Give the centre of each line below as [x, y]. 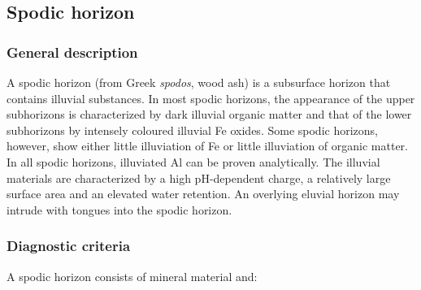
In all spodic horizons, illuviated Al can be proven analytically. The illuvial [193, 161]
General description [72, 52]
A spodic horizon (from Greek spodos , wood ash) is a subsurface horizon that [199, 82]
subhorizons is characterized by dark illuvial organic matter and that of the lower [209, 114]
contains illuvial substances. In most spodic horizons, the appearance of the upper [211, 98]
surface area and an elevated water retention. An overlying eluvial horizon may [203, 194]
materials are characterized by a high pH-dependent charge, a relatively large [199, 177]
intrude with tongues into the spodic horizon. [119, 209]
